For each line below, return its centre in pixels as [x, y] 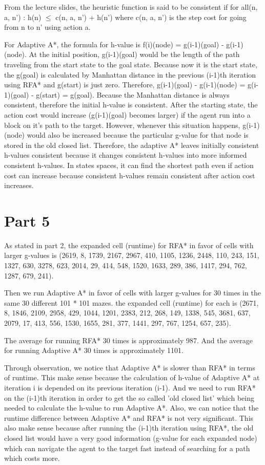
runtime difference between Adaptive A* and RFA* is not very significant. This [129, 417]
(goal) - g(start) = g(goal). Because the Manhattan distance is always [120, 94]
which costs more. [32, 458]
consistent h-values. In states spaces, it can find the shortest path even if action [129, 165]
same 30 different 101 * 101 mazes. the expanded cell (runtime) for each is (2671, [131, 302]
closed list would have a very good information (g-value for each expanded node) [131, 438]
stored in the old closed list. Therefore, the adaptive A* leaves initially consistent [132, 145]
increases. [19, 185]
